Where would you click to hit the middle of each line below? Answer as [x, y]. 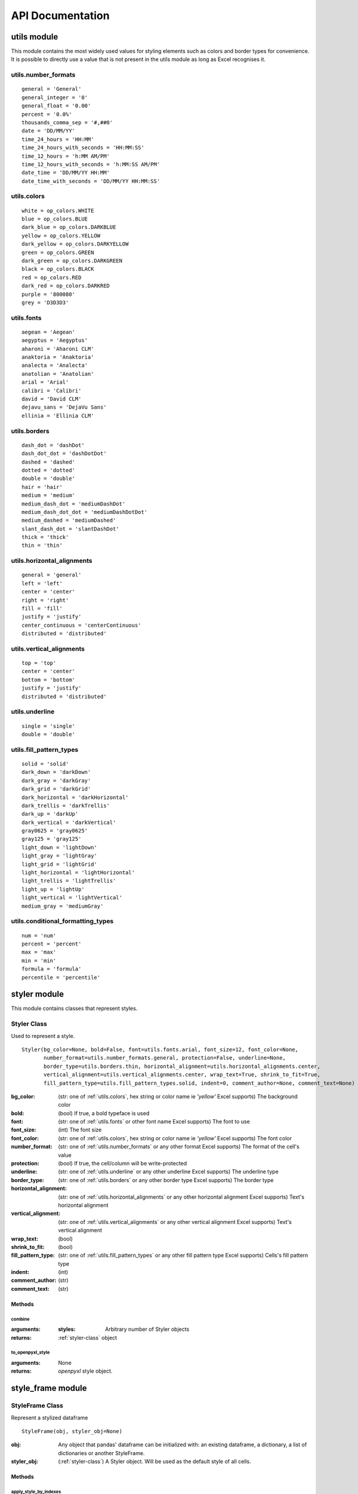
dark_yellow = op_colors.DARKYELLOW [75, 244]
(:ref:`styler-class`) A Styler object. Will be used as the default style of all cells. [155, 1462]
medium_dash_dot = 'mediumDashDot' [74, 504]
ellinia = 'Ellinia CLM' [58, 416]
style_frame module [49, 1389]
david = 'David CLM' [52, 399]
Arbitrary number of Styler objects [147, 1329]
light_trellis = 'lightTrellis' [69, 881]
